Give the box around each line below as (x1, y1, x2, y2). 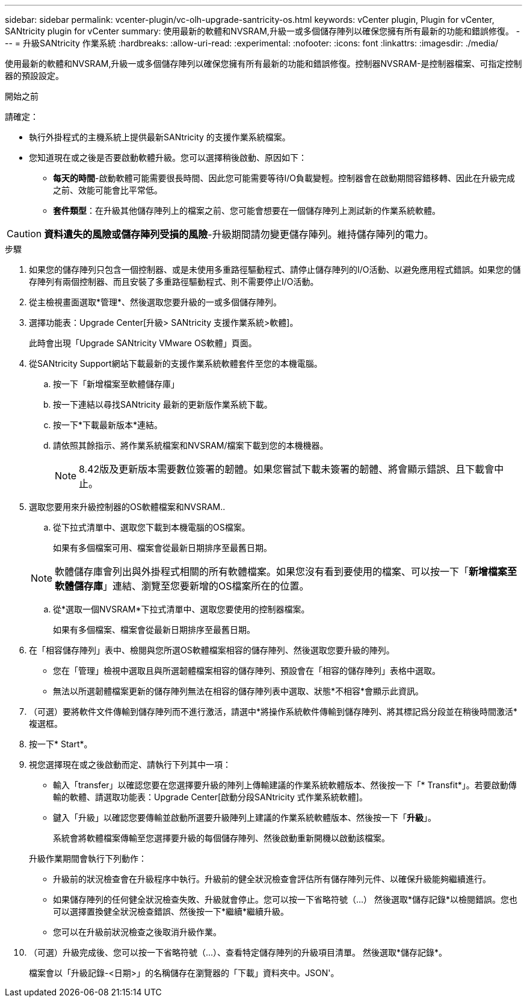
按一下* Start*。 (29, 739, 93, 749)
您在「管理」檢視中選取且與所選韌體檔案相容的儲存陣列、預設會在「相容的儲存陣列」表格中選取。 (53, 665, 440, 676)
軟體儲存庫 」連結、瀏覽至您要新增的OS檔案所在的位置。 (55, 580, 309, 592)
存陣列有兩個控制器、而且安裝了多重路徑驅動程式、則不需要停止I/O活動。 (29, 276, 319, 287)
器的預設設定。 (5, 70, 64, 81)
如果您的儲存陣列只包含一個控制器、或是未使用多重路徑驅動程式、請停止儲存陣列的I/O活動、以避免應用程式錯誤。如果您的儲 (29, 264, 521, 275)
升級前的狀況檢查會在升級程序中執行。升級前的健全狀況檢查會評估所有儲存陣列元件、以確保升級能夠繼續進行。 (53, 874, 491, 884)
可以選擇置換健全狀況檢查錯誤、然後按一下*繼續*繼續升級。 (53, 906, 289, 916)
